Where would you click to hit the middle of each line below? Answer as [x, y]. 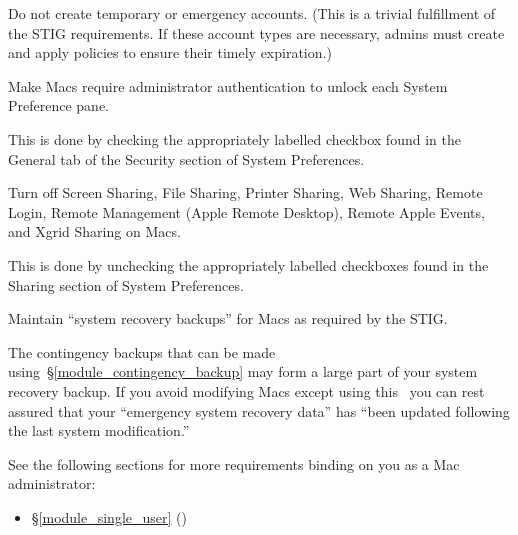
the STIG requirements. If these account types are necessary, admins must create [256, 32]
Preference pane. [58, 105]
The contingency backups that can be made [142, 351]
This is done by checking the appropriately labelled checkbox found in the [234, 138]
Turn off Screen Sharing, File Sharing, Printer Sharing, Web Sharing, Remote [245, 192]
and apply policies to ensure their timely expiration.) [170, 52]
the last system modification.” [99, 430]
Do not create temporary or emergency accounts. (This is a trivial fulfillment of [252, 13]
